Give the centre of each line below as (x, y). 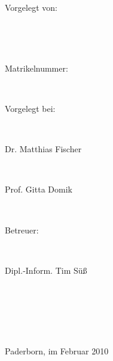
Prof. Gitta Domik (39, 189)
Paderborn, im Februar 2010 (57, 351)
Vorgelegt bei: (30, 108)
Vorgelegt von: (31, 7)
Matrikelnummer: (36, 68)
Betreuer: (22, 230)
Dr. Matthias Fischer (43, 149)
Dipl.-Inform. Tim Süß (46, 270)
